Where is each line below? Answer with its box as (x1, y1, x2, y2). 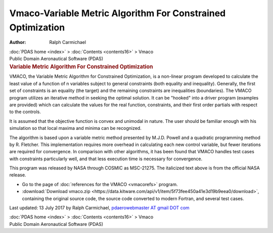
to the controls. (9, 109, 41, 115)
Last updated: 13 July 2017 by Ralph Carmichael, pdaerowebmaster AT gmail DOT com (9, 205, 190, 211)
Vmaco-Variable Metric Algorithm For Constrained (9, 8, 226, 19)
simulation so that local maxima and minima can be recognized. (9, 125, 142, 131)
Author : (9, 39, 26, 45)
